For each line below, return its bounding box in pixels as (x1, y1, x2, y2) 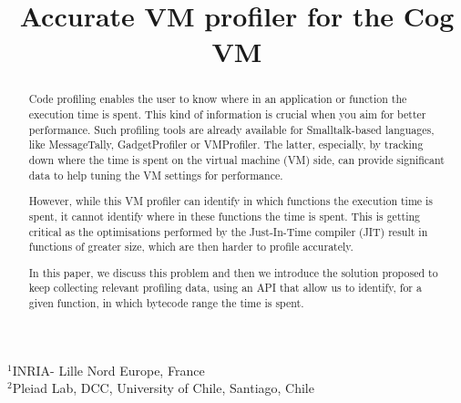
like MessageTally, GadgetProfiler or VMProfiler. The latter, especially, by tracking (28, 137, 424, 152)
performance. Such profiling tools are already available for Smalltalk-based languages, (28, 121, 435, 137)
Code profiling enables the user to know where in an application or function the (28, 91, 407, 107)
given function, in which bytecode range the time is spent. (28, 295, 304, 311)
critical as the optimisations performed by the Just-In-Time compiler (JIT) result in (28, 223, 428, 239)
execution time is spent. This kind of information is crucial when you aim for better (28, 107, 426, 122)
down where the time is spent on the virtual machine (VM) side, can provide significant (28, 151, 445, 167)
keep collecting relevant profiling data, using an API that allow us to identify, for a (28, 280, 422, 295)
